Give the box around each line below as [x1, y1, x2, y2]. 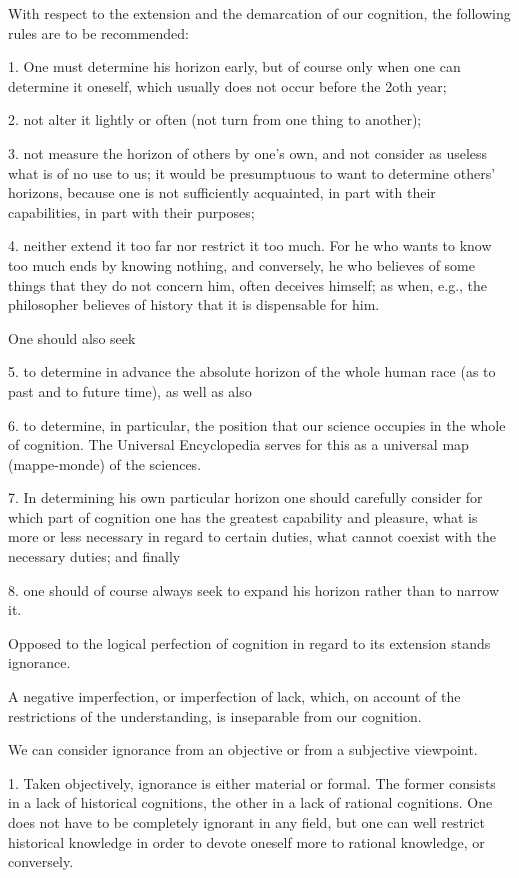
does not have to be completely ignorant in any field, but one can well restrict [8, 812, 486, 832]
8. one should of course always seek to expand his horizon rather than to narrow [8, 579, 500, 600]
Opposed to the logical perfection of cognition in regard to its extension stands [8, 632, 491, 653]
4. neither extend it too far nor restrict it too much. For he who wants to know [8, 235, 492, 256]
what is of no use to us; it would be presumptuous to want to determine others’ [8, 162, 496, 183]
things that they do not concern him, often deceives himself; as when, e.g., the [8, 274, 488, 295]
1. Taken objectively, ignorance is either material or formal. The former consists [8, 772, 496, 793]
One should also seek [8, 327, 136, 348]
